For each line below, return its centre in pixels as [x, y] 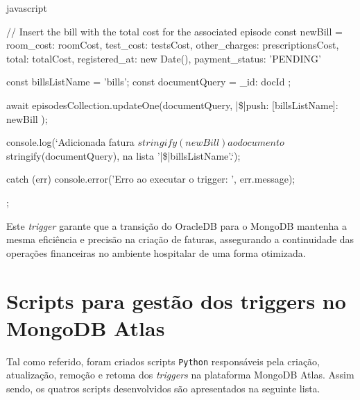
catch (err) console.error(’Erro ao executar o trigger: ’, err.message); [151, 179]
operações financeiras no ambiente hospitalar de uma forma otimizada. [156, 252]
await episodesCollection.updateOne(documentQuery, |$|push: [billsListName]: [172, 105]
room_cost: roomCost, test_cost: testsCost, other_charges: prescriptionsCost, [173, 45]
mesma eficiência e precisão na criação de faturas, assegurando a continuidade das [180, 239]
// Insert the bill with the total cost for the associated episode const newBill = [174, 31]
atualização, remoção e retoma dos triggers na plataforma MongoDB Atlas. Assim [180, 375]
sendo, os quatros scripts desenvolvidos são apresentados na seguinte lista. [163, 388]
